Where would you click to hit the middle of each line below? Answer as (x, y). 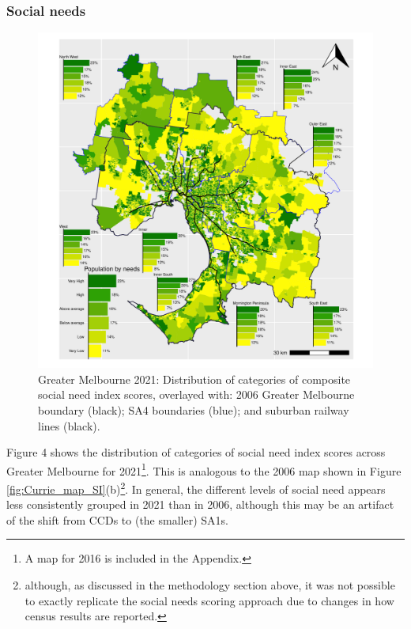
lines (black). (69, 425)
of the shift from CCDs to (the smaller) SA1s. (117, 519)
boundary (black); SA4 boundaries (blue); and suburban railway (194, 410)
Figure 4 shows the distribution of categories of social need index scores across (196, 452)
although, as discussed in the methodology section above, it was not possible (210, 585)
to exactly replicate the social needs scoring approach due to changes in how (209, 600)
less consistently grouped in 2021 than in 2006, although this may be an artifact (200, 504)
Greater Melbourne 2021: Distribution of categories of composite (194, 379)
